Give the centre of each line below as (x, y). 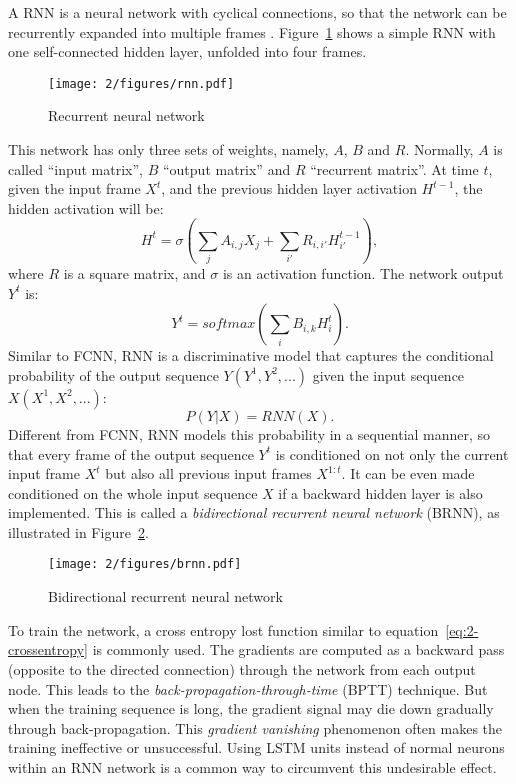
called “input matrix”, (76, 168)
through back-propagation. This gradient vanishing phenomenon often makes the (255, 727)
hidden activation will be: (86, 207)
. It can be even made (408, 473)
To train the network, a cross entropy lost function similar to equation (223, 629)
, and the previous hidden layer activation (289, 188)
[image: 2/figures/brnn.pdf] (145, 564)
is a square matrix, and (134, 273)
